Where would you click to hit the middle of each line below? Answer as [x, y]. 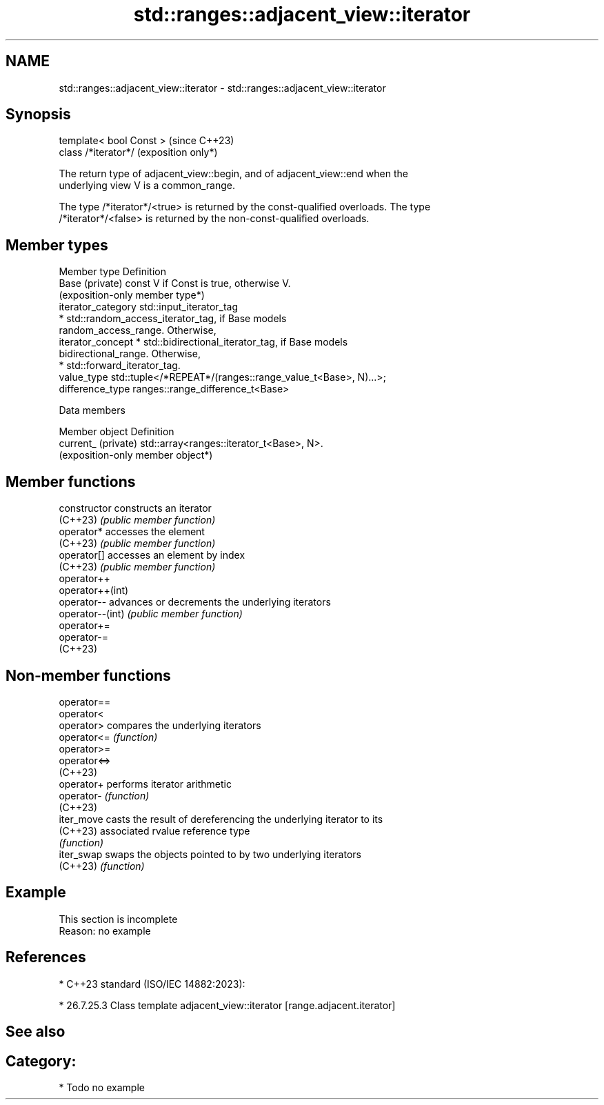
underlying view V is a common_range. [147, 186]
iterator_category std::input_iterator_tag [149, 307]
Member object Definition [117, 432]
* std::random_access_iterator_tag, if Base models [173, 319]
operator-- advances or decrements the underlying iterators [195, 602]
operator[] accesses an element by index [152, 555]
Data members [92, 410]
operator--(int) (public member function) [151, 614]
